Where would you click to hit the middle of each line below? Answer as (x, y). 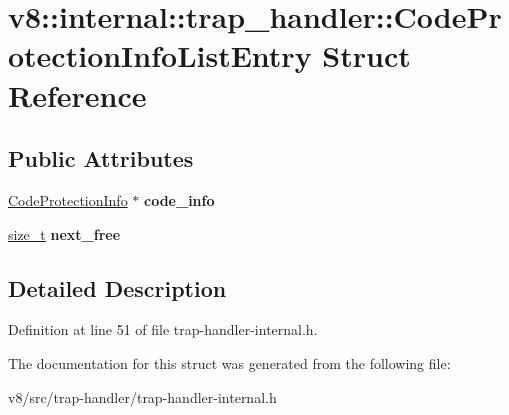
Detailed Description (117, 287)
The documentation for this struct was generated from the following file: (229, 362)
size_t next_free (64, 233)
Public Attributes (101, 158)
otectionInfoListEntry (160, 55)
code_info (179, 199)
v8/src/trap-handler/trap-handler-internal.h (142, 396)
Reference (77, 94)
